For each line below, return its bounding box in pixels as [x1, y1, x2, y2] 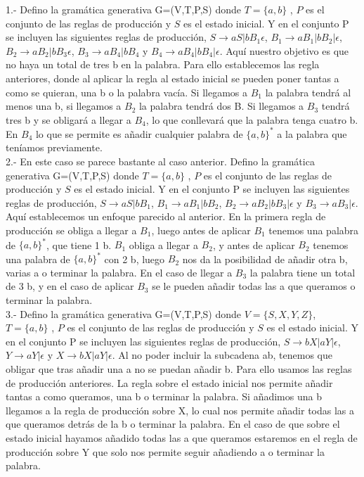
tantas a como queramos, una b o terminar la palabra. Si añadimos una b [6, 389, 322, 404]
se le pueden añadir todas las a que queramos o [152, 279, 356, 293]
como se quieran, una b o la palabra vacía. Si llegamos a [6, 84, 247, 99]
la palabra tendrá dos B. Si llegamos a [138, 98, 304, 113]
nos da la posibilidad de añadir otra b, [182, 251, 348, 266]
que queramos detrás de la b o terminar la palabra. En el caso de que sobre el [6, 416, 340, 431]
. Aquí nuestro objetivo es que [219, 43, 349, 58]
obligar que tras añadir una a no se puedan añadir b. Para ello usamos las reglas [6, 361, 352, 376]
